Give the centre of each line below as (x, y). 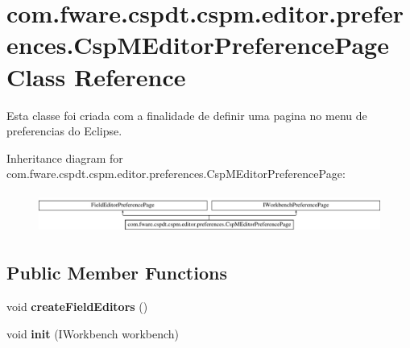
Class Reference (96, 76)
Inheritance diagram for (65, 157)
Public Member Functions (117, 273)
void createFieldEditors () (77, 307)
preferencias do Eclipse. (64, 131)
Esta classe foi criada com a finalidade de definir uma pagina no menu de (187, 115)
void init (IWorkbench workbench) (93, 333)
